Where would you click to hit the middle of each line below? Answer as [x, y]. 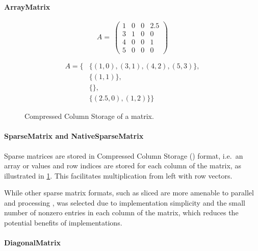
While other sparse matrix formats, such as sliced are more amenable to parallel [129, 193]
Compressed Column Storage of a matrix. [89, 116]
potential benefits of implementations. [63, 223]
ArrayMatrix [27, 6]
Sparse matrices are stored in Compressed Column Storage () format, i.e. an [124, 155]
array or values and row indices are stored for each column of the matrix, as [123, 166]
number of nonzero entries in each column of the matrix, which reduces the [121, 212]
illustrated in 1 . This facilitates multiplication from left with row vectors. [118, 175]
